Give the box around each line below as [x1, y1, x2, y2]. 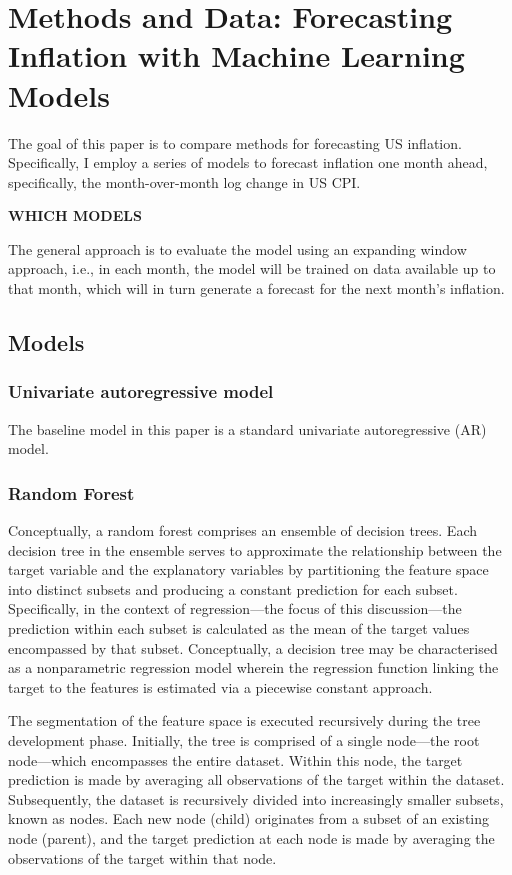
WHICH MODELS [8, 205, 142, 226]
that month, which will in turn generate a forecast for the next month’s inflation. [8, 278, 505, 299]
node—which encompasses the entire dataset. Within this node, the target [8, 749, 463, 770]
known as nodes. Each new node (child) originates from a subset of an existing [8, 808, 490, 829]
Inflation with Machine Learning [8, 35, 465, 76]
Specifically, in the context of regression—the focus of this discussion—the [8, 598, 462, 619]
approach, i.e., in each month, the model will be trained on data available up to [8, 258, 496, 279]
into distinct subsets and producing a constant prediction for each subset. [8, 578, 458, 599]
